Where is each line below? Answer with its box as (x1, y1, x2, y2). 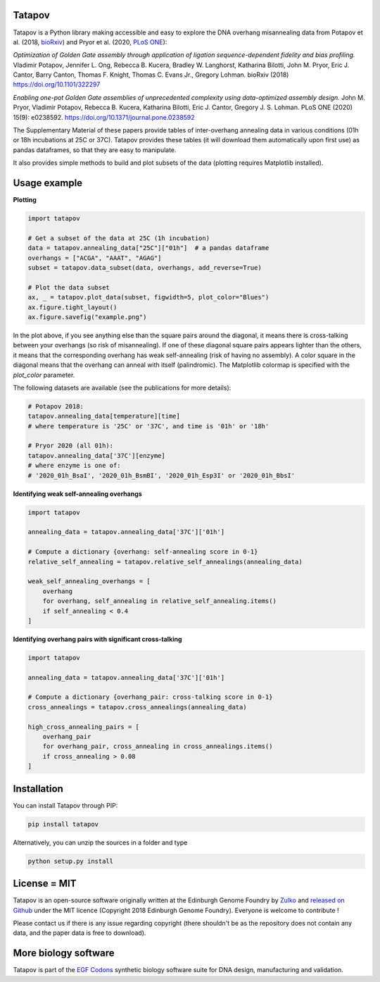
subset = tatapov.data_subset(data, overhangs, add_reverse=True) (27, 264, 262, 272)
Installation (13, 783, 63, 795)
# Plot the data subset (27, 283, 110, 292)
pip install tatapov (27, 820, 99, 828)
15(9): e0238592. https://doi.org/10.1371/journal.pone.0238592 (13, 113, 195, 121)
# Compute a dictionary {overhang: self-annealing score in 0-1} (27, 548, 258, 556)
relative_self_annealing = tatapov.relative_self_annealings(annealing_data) (27, 557, 303, 566)
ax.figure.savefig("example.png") (27, 313, 147, 321)
